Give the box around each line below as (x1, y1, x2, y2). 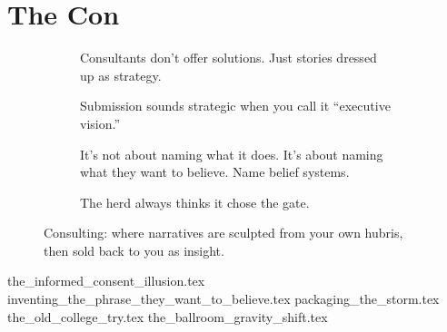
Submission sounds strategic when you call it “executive (80, 96, 391, 115)
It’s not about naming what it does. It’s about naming (80, 144, 383, 163)
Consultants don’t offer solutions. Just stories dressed (80, 48, 377, 67)
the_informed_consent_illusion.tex (7, 271, 205, 290)
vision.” (80, 113, 121, 132)
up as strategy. (80, 65, 162, 84)
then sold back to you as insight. (44, 240, 224, 259)
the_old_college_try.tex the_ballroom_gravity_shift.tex (7, 307, 328, 326)
